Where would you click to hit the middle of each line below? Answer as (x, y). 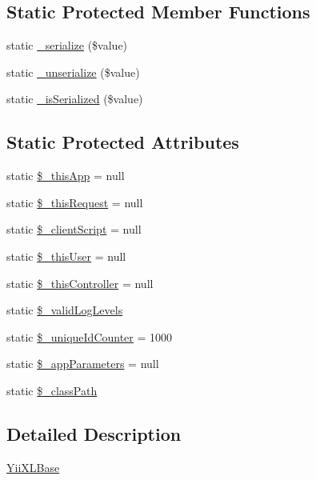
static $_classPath (52, 390)
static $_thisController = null (80, 283)
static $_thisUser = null (66, 256)
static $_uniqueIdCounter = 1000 (90, 336)
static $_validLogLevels (65, 310)
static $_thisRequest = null (75, 202)
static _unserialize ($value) (73, 72)
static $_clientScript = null (74, 229)
